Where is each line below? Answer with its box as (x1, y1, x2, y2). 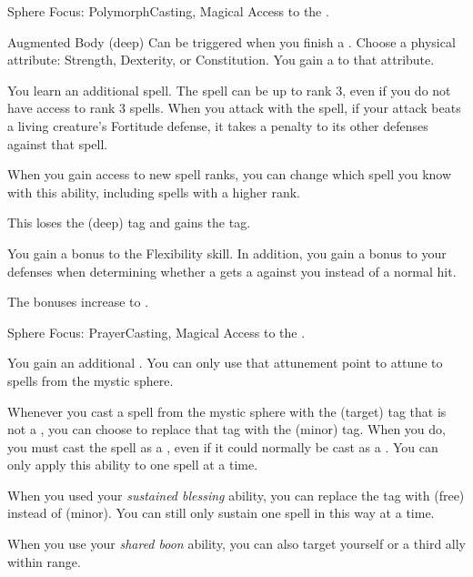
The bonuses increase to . (7, 292, 149, 311)
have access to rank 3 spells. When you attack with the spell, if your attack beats (7, 98, 461, 117)
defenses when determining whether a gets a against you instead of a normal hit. (7, 261, 457, 280)
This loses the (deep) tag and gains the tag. (7, 213, 251, 232)
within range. (7, 552, 81, 571)
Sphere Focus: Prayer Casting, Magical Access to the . (7, 322, 306, 341)
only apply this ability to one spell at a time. (7, 455, 258, 474)
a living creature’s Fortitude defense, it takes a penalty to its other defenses (7, 116, 428, 135)
